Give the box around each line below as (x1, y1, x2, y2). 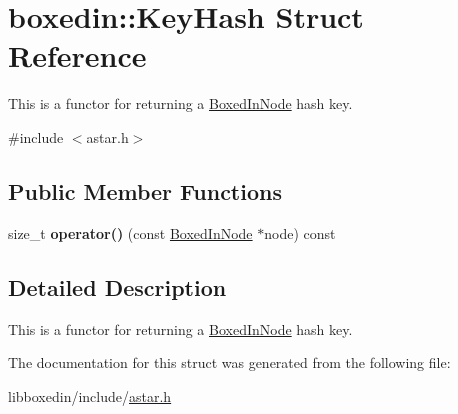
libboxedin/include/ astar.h (8, 385, 172, 406)
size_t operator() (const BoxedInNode (8, 222, 253, 243)
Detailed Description (8, 271, 227, 302)
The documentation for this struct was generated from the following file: (8, 352, 451, 373)
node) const (264, 222, 336, 243)
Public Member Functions (8, 175, 282, 206)
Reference (8, 35, 147, 76)
